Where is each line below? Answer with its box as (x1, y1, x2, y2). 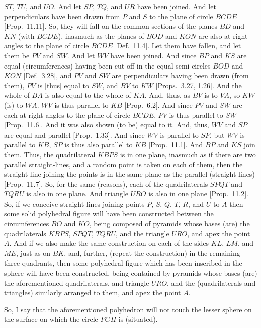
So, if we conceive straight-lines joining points (4, 198, 145, 209)
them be (4, 50, 30, 60)
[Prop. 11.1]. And (148, 139, 203, 150)
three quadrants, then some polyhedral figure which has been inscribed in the (4, 257, 242, 268)
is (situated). (118, 314, 158, 324)
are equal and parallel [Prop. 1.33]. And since (4, 129, 145, 140)
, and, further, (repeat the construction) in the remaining (64, 247, 240, 258)
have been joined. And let (137, 1, 216, 11)
